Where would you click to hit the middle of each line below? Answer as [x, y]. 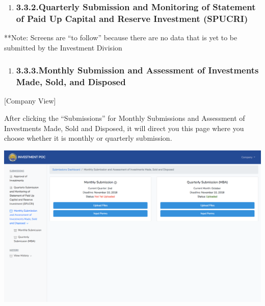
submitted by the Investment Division [63, 47]
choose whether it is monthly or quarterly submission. [88, 138]
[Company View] [30, 101]
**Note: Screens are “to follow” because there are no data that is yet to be [121, 37]
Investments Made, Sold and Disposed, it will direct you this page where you [124, 128]
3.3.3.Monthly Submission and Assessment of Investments [137, 70]
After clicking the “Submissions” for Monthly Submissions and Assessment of [125, 118]
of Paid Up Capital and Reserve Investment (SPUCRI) [132, 18]
